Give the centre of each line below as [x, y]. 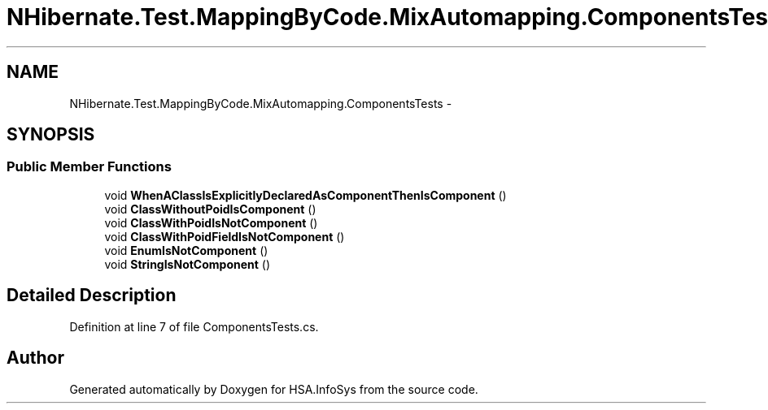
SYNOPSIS [51, 135]
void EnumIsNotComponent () [186, 250]
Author [35, 358]
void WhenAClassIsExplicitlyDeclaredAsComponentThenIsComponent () [305, 195]
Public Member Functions [89, 167]
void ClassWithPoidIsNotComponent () [211, 222]
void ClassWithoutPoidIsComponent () [210, 209]
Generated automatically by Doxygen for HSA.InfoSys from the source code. [274, 389]
